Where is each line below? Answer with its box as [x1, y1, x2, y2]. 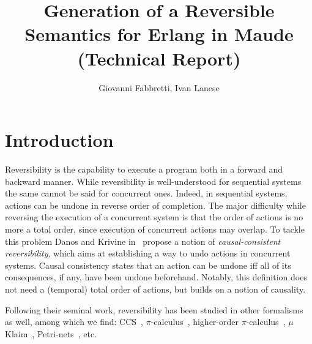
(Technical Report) [77, 45, 241, 70]
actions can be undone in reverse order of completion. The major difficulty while [5, 198, 306, 211]
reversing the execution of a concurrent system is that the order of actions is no [5, 211, 303, 223]
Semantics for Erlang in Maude [24, 21, 294, 47]
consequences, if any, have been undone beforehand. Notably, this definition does [5, 271, 307, 283]
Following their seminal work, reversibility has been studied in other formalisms [5, 303, 303, 316]
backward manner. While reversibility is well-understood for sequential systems [5, 174, 302, 187]
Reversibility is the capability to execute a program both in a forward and [5, 163, 283, 176]
